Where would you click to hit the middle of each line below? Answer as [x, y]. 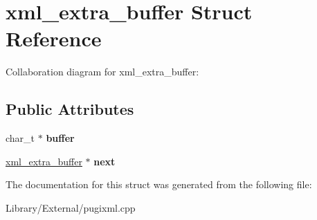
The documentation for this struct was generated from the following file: [159, 184]
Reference [54, 38]
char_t [20, 138]
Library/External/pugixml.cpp [71, 207]
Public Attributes [70, 109]
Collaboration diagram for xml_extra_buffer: [102, 72]
